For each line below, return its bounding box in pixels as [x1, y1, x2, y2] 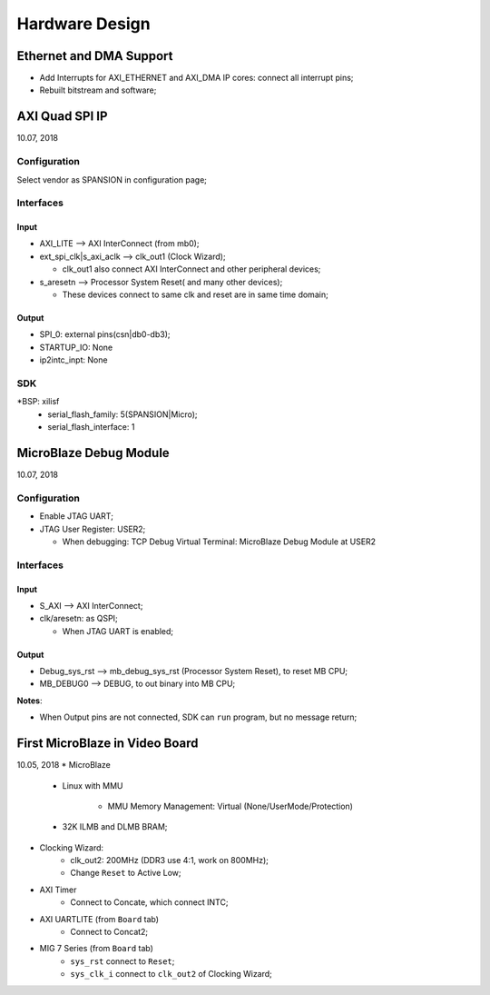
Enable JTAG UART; [39, 511, 113, 522]
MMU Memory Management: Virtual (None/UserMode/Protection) [107, 801, 354, 811]
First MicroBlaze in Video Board [16, 736, 199, 751]
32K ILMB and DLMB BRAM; [62, 821, 168, 832]
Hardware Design [16, 14, 151, 34]
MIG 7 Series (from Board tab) [39, 943, 154, 954]
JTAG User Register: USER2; [39, 523, 146, 534]
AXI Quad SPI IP [16, 109, 108, 124]
